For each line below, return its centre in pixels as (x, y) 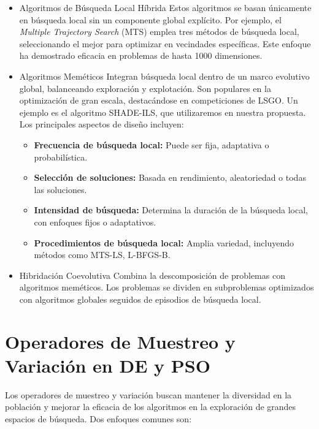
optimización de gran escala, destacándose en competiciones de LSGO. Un (159, 100)
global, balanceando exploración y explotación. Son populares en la (145, 88)
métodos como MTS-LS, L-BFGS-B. (102, 255)
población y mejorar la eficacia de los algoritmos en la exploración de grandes (151, 407)
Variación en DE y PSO (108, 365)
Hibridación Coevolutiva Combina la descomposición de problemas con (152, 275)
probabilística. (61, 157)
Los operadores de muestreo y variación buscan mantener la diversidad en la (148, 394)
